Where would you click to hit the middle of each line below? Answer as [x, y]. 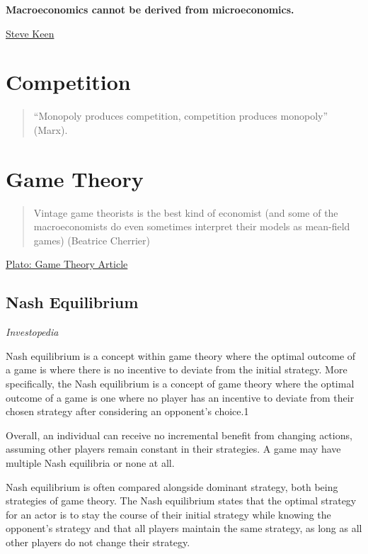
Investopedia [32, 332]
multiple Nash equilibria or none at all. [90, 462]
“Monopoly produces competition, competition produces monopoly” [181, 116]
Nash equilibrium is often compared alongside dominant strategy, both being [172, 486]
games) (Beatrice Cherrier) [92, 240]
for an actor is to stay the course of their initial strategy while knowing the [168, 514]
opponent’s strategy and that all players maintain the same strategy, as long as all [184, 528]
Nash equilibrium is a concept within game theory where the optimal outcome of [181, 355]
